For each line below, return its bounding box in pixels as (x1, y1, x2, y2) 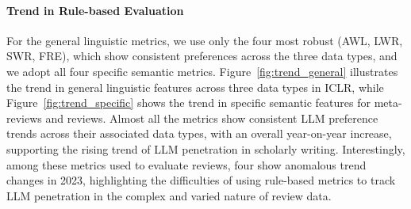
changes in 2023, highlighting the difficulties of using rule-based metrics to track (6, 172, 396, 188)
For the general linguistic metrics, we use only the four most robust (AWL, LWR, (6, 32, 403, 48)
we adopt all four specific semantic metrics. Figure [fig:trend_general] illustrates (6, 63, 398, 79)
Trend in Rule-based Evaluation (6, 2, 184, 18)
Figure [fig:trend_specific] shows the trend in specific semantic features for (6, 94, 371, 111)
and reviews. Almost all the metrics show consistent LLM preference (45, 109, 378, 126)
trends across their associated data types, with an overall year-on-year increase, (6, 125, 392, 142)
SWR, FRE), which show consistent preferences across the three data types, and (6, 47, 398, 64)
